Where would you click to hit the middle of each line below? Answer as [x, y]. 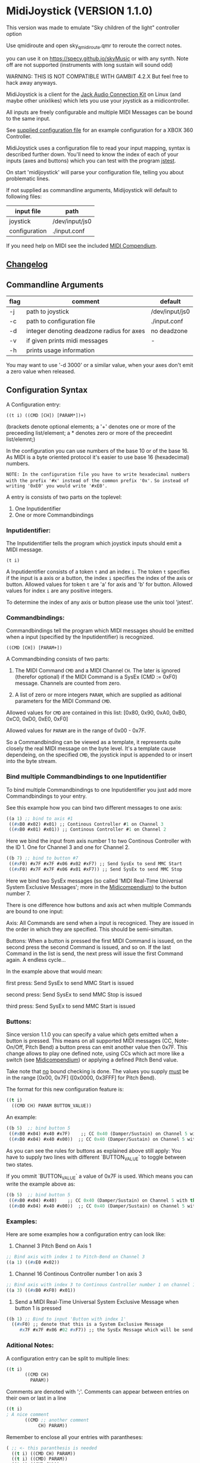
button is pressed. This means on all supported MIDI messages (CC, [90, 1041]
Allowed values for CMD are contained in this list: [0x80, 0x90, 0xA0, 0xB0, [96, 713]
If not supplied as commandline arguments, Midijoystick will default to [92, 190]
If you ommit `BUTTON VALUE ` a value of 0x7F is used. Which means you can [100, 1177]
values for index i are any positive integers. [60, 591]
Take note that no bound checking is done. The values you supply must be [98, 1072]
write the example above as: [41, 1184]
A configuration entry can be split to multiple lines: [68, 1358]
